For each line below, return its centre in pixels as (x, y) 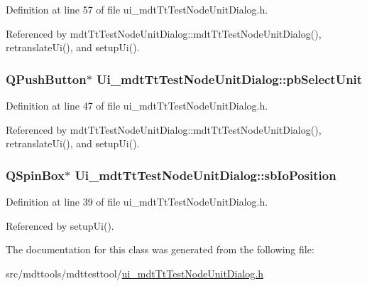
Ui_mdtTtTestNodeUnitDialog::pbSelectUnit (230, 79)
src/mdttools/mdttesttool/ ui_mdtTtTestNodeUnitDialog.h (135, 273)
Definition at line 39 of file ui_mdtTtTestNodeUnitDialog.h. (137, 201)
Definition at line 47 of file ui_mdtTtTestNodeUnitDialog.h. (137, 105)
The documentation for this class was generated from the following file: (160, 249)
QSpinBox (35, 175)
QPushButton (46, 79)
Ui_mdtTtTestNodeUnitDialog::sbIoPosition (206, 175)
